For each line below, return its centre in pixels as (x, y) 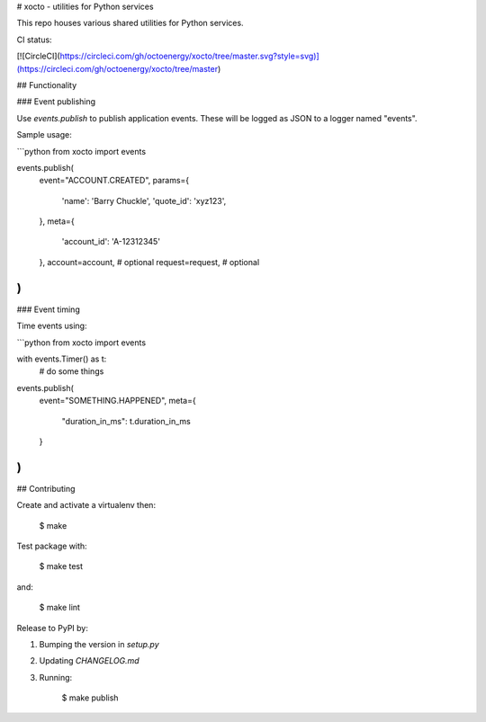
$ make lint (60, 608)
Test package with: (52, 546)
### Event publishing (56, 102)
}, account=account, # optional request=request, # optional (149, 262)
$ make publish (90, 698)
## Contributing (46, 488)
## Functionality (47, 85)
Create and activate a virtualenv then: (86, 505)
